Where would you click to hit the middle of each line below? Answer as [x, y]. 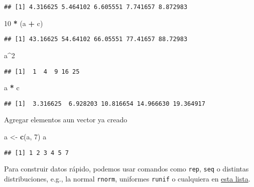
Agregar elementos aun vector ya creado [66, 120]
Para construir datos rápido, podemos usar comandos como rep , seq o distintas [126, 169]
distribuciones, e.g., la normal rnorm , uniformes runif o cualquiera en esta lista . [127, 178]
